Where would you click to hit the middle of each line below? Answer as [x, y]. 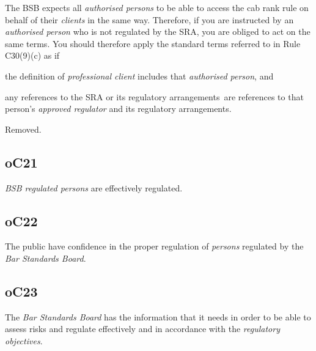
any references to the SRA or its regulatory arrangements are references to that [154, 96]
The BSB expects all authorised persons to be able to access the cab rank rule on [157, 7]
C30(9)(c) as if [32, 55]
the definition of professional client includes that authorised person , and [139, 76]
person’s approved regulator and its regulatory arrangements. [118, 109]
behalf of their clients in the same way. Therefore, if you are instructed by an [149, 19]
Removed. [23, 129]
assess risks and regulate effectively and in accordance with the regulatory [142, 329]
